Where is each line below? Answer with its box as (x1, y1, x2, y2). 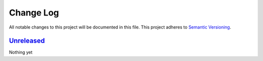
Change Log (9, 7, 59, 18)
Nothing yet (9, 49, 33, 55)
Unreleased (9, 37, 45, 45)
